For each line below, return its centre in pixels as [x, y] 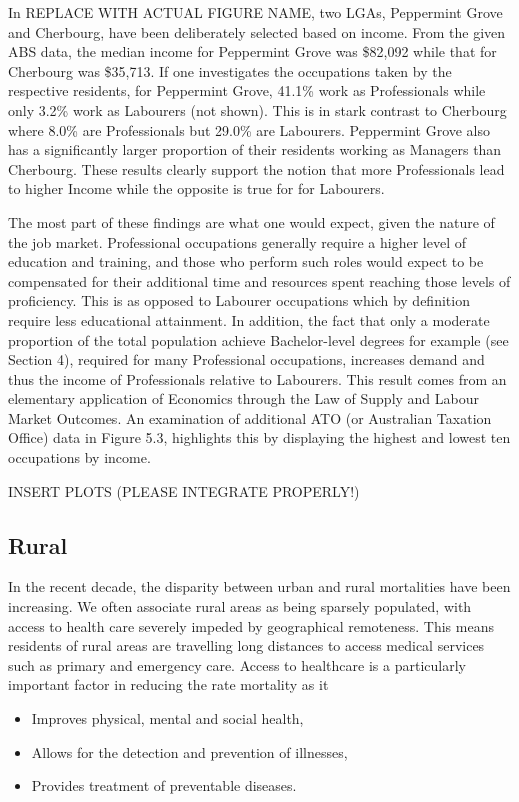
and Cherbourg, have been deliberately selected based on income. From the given [257, 31]
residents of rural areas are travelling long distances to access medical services [246, 645]
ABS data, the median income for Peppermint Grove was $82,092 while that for [252, 51]
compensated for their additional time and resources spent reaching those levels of [259, 280]
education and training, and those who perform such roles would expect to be [246, 261]
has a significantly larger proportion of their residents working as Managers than [255, 149]
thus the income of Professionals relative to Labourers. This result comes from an [257, 378]
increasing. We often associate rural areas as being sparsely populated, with [240, 606]
